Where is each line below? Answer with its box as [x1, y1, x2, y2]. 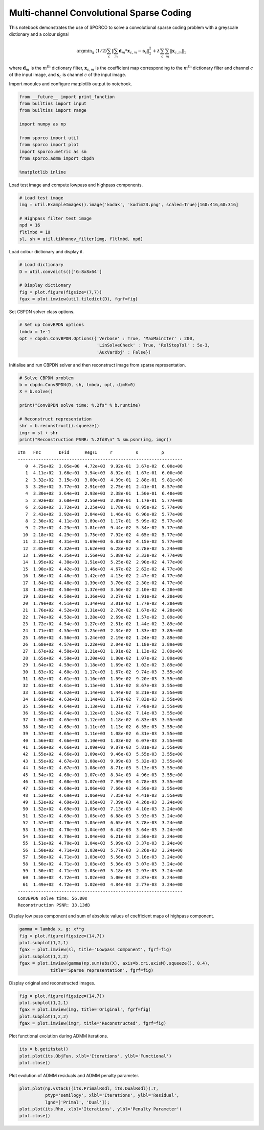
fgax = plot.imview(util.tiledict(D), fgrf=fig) [19, 296, 138, 302]
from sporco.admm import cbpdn [19, 156, 95, 161]
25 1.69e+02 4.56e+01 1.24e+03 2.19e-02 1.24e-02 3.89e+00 [22, 635, 183, 640]
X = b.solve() [19, 389, 53, 394]
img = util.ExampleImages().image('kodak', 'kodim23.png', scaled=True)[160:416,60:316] [19, 202, 239, 208]
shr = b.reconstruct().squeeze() [19, 423, 100, 429]
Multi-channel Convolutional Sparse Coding [9, 7, 192, 18]
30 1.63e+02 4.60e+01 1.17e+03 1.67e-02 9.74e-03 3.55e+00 [22, 669, 183, 675]
